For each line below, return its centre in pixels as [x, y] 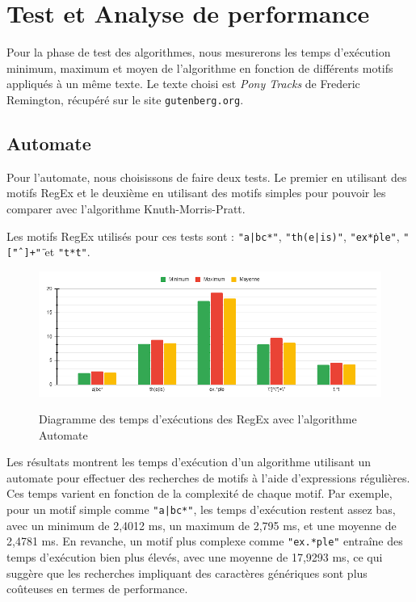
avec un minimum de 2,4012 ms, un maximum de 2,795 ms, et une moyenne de [202, 525]
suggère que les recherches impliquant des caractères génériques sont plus [187, 573]
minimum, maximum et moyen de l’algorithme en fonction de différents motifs [200, 67]
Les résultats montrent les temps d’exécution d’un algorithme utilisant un [189, 462]
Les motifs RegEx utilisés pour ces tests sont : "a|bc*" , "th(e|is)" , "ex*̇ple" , [203, 236]
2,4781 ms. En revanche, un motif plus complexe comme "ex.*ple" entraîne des [205, 541]
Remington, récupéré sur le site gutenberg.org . [125, 99]
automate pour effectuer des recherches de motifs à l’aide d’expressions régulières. [208, 477]
